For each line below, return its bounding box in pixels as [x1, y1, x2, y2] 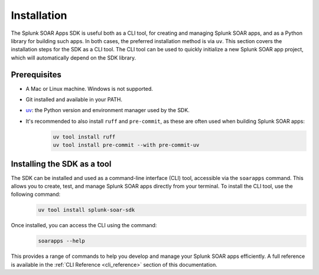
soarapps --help [38, 238, 86, 244]
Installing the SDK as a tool [11, 159, 112, 169]
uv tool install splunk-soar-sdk [38, 207, 135, 214]
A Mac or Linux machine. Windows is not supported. [25, 85, 154, 92]
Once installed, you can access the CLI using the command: [11, 222, 157, 229]
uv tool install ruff [53, 133, 116, 140]
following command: [11, 191, 61, 198]
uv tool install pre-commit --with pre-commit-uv [53, 142, 200, 149]
